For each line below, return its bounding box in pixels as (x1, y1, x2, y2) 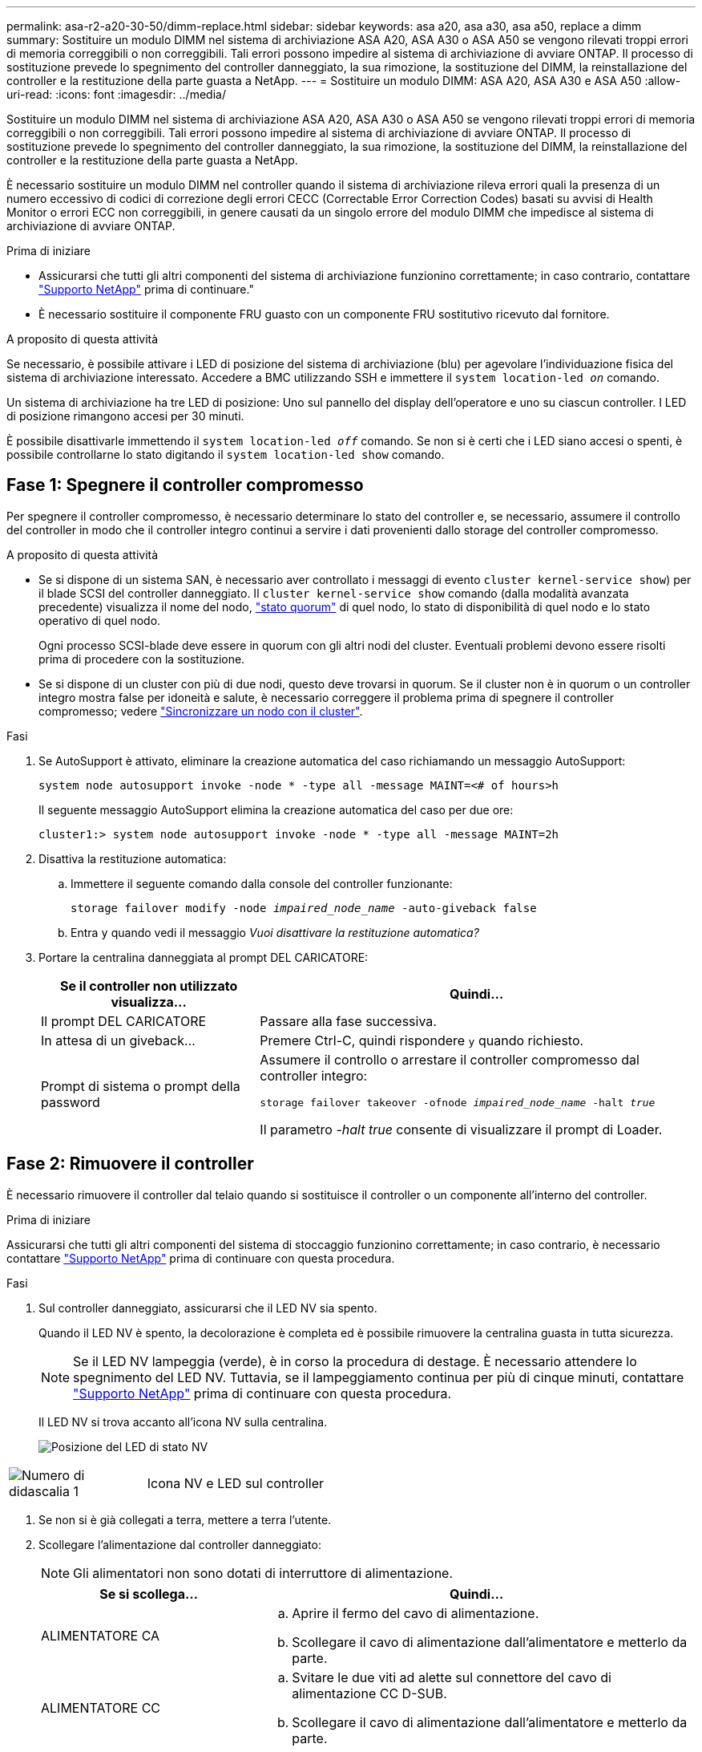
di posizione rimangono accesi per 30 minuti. (6, 409, 244, 423)
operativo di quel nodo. (38, 613, 161, 627)
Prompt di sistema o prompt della (41, 1078, 240, 1095)
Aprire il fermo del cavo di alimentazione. (292, 1604, 539, 1621)
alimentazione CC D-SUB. (292, 1685, 447, 1701)
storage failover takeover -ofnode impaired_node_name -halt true (260, 1096, 656, 1109)
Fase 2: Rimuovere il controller (6, 1154, 254, 1174)
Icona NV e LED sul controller (147, 1474, 325, 1491)
